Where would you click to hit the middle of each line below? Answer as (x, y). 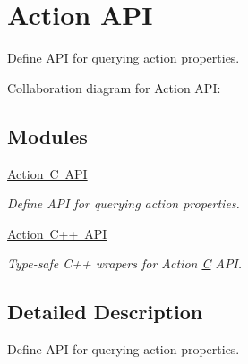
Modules (47, 135)
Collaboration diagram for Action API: (114, 87)
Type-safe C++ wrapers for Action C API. (125, 263)
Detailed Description (105, 312)
